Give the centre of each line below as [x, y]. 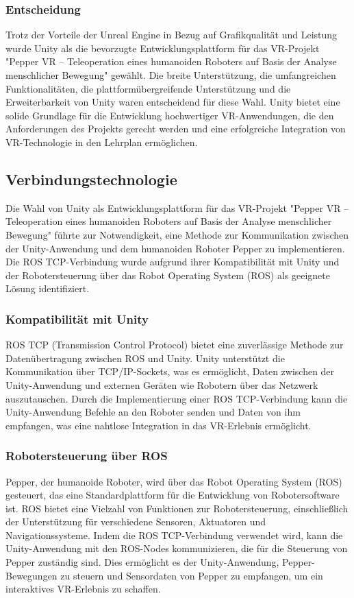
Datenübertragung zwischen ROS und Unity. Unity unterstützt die [145, 358]
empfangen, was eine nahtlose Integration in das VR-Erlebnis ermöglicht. [159, 425]
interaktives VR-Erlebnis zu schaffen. [83, 589]
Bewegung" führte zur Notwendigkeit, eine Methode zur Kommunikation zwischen [177, 234]
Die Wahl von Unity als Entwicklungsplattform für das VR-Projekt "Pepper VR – [177, 207]
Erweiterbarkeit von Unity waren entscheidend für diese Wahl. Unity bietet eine [173, 102]
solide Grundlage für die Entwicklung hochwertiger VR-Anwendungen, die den [170, 115]
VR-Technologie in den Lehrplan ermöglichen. [102, 142]
